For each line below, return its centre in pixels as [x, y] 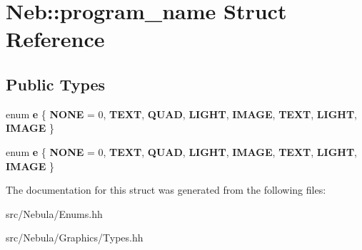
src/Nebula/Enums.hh [54, 213]
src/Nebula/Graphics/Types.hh [75, 238]
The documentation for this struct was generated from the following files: [166, 190]
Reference [55, 39]
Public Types [56, 84]
